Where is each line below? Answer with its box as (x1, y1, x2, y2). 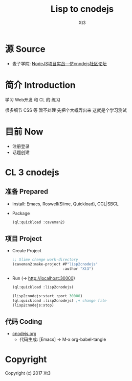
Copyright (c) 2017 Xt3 (5, 370, 51, 376)
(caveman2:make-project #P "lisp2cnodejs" (12, 262, 98, 267)
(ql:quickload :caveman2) (12, 219, 65, 225)
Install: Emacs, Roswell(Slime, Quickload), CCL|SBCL (12, 201, 119, 207)
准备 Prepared (5, 188, 48, 196)
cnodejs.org (12, 331, 37, 336)
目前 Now (5, 126, 44, 137)
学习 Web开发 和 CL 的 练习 (5, 96, 60, 102)
